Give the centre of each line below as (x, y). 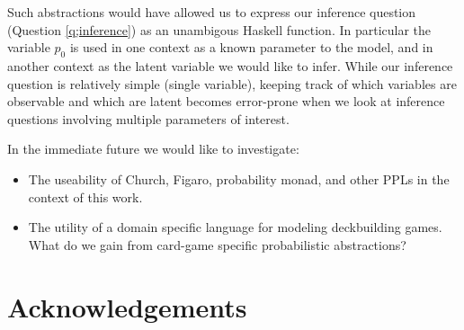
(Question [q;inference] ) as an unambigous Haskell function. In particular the (219, 29)
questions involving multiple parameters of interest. (148, 118)
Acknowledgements (127, 306)
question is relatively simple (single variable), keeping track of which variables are (232, 83)
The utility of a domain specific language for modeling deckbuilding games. (235, 227)
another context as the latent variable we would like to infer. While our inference (230, 65)
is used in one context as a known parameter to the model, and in (251, 47)
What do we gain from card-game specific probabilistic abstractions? (217, 244)
